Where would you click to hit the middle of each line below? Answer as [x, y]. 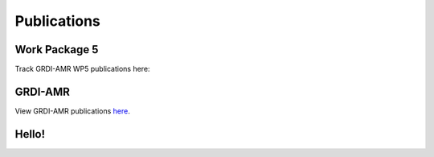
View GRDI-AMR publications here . [72, 111]
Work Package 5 [57, 50]
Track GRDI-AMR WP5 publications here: [82, 69]
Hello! [30, 134]
